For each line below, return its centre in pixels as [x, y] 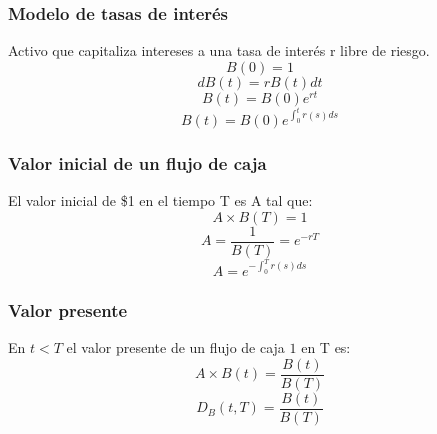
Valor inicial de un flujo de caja [137, 162]
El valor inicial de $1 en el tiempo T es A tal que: [160, 200]
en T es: [326, 347]
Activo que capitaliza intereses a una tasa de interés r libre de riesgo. [219, 50]
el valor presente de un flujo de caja [175, 347]
